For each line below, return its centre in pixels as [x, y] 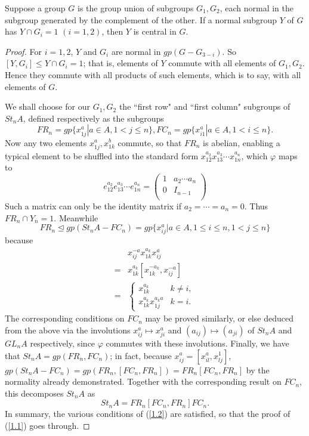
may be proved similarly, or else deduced [219, 318]
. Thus [256, 205]
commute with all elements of [222, 63]
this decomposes [34, 393]
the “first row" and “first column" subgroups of [205, 106]
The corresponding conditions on [65, 318]
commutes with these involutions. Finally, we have [197, 343]
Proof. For [24, 51]
